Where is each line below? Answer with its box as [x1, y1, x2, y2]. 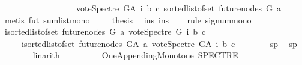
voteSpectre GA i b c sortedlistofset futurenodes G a [76, 2, 281, 14]
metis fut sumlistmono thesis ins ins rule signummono [4, 13, 252, 26]
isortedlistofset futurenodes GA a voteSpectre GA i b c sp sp [21, 37, 297, 49]
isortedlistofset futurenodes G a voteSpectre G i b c [4, 25, 206, 38]
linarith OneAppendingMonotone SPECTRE [32, 49, 238, 61]
